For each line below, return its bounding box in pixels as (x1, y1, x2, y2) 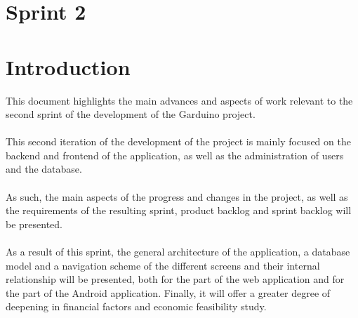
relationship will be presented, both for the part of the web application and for (6, 272, 345, 286)
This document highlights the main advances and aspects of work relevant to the (6, 93, 353, 107)
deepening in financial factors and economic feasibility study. (6, 299, 267, 314)
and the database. (6, 161, 82, 176)
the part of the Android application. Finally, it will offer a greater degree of (6, 285, 331, 300)
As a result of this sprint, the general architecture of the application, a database (6, 244, 350, 259)
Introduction (6, 52, 131, 81)
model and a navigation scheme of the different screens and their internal (6, 258, 320, 272)
